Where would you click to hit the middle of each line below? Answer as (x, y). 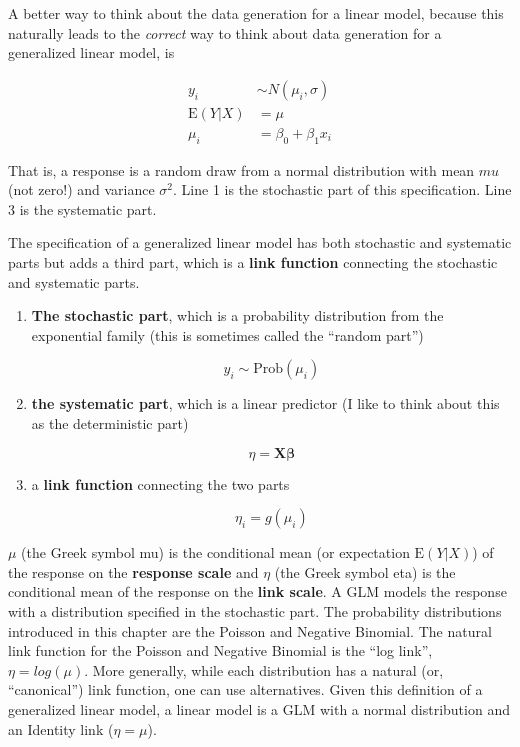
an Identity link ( (61, 728)
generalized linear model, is (91, 52)
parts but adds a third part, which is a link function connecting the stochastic (253, 262)
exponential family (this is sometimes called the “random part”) (227, 334)
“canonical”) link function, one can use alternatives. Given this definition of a (245, 689)
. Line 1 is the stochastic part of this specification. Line (342, 189)
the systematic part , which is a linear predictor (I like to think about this (265, 403)
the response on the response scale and (133, 571)
